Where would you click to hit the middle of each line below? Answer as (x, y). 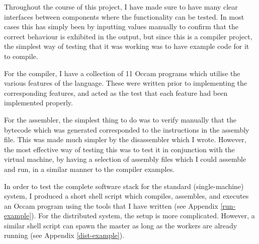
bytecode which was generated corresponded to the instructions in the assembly (127, 129)
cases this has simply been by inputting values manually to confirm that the (121, 26)
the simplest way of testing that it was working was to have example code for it (127, 46)
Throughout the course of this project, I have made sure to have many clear (121, 7)
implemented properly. (38, 103)
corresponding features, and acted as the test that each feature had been (116, 93)
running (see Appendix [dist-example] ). (64, 235)
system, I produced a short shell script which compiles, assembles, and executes (126, 196)
